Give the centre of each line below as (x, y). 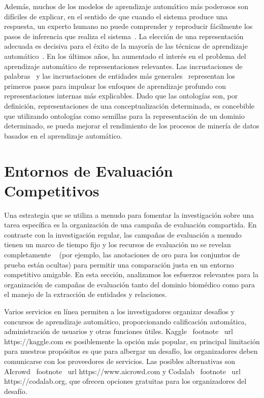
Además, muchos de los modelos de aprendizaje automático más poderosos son (126, 6)
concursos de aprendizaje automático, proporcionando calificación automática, (125, 321)
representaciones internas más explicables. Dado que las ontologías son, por (121, 96)
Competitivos (52, 190)
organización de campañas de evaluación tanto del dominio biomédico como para (130, 284)
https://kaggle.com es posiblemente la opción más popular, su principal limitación (132, 341)
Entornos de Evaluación (89, 170)
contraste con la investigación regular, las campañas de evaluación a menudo (123, 234)
